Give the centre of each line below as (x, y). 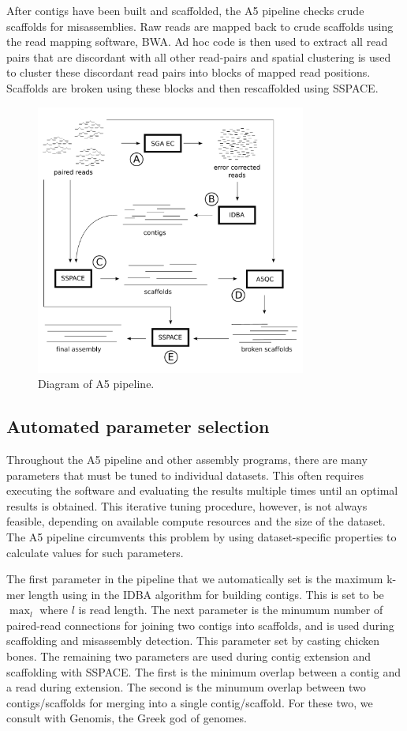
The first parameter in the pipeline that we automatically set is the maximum (195, 579)
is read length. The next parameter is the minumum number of (231, 610)
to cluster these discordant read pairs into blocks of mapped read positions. (189, 72)
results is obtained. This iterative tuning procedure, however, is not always (187, 505)
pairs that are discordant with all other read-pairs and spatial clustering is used (199, 57)
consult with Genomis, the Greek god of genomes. (127, 718)
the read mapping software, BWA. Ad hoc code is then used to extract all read (197, 41)
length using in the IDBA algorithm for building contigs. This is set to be (206, 594)
